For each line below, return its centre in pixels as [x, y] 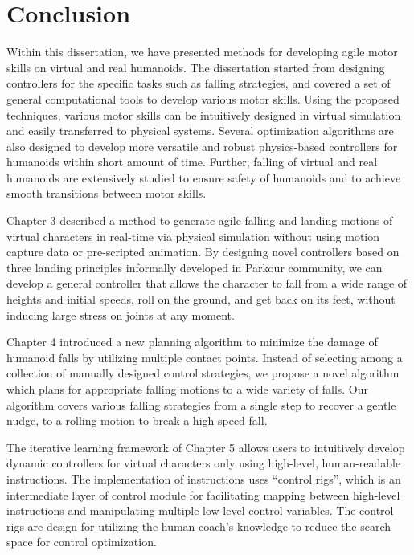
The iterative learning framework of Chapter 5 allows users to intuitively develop [206, 447]
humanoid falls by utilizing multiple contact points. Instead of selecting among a [205, 357]
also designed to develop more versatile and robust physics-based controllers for [202, 146]
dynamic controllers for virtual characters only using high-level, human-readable [204, 463]
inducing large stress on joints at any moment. [121, 314]
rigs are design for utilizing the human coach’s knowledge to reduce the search [199, 526]
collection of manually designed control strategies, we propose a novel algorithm [203, 373]
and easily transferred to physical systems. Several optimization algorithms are [200, 131]
